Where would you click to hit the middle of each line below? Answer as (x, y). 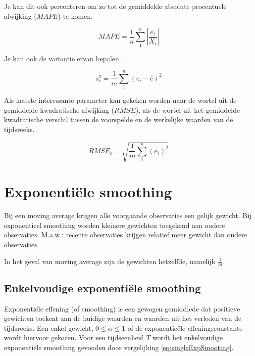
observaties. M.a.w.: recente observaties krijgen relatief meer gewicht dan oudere (126, 235)
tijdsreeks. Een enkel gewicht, (49, 328)
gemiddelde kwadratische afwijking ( (59, 110)
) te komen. (76, 16)
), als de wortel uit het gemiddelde (188, 110)
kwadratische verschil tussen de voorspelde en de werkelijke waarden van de (119, 119)
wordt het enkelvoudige (188, 337)
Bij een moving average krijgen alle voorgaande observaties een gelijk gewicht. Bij (128, 215)
